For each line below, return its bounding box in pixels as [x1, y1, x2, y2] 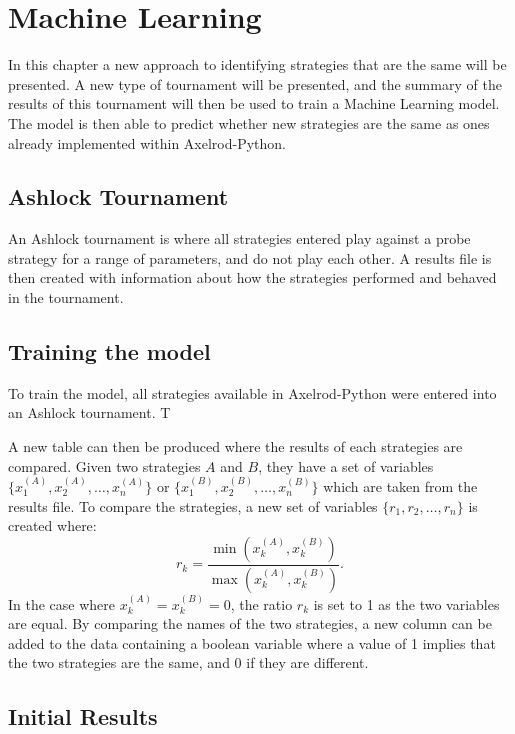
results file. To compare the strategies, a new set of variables [8, 495, 378, 516]
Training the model [8, 336, 211, 367]
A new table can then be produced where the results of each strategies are [8, 436, 463, 457]
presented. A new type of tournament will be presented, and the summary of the [8, 73, 502, 94]
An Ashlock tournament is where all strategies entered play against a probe [8, 228, 471, 249]
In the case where [8, 593, 116, 614]
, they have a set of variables [258, 455, 434, 476]
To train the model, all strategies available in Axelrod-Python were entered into [8, 382, 497, 403]
